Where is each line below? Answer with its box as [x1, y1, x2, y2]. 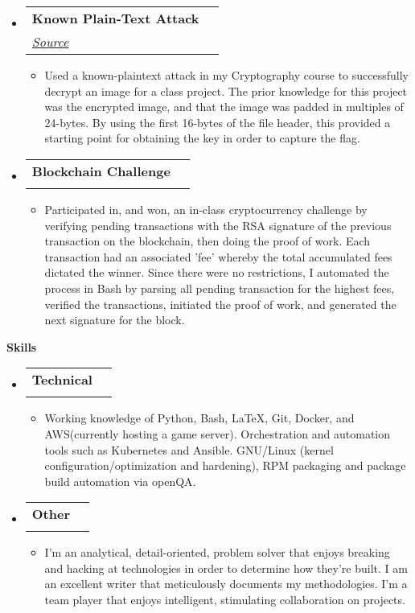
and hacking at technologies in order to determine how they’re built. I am [44, 559, 408, 576]
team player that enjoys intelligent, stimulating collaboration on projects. [44, 591, 405, 608]
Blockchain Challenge [31, 161, 171, 180]
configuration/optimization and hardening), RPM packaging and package [44, 457, 406, 474]
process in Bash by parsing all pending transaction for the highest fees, [44, 279, 395, 296]
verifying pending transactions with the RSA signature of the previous [44, 216, 392, 233]
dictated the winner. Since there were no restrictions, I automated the [44, 264, 389, 281]
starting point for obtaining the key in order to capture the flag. [44, 130, 360, 146]
